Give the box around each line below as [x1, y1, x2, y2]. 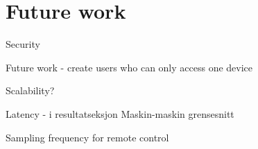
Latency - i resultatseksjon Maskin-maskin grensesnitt [6, 106, 234, 121]
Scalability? [6, 83, 55, 98]
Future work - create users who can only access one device [6, 60, 253, 74]
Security [6, 37, 40, 51]
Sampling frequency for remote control [6, 130, 169, 144]
